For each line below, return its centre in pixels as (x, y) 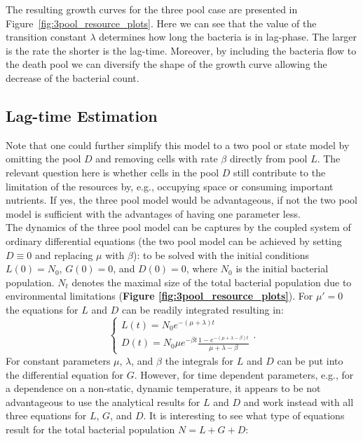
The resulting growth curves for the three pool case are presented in (152, 9)
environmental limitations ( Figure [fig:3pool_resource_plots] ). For (159, 296)
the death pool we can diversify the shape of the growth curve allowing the (166, 64)
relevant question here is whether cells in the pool (112, 172)
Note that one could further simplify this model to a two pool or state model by (178, 145)
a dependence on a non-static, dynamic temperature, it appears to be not (163, 388)
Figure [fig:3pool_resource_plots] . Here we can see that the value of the (161, 23)
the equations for (42, 309)
